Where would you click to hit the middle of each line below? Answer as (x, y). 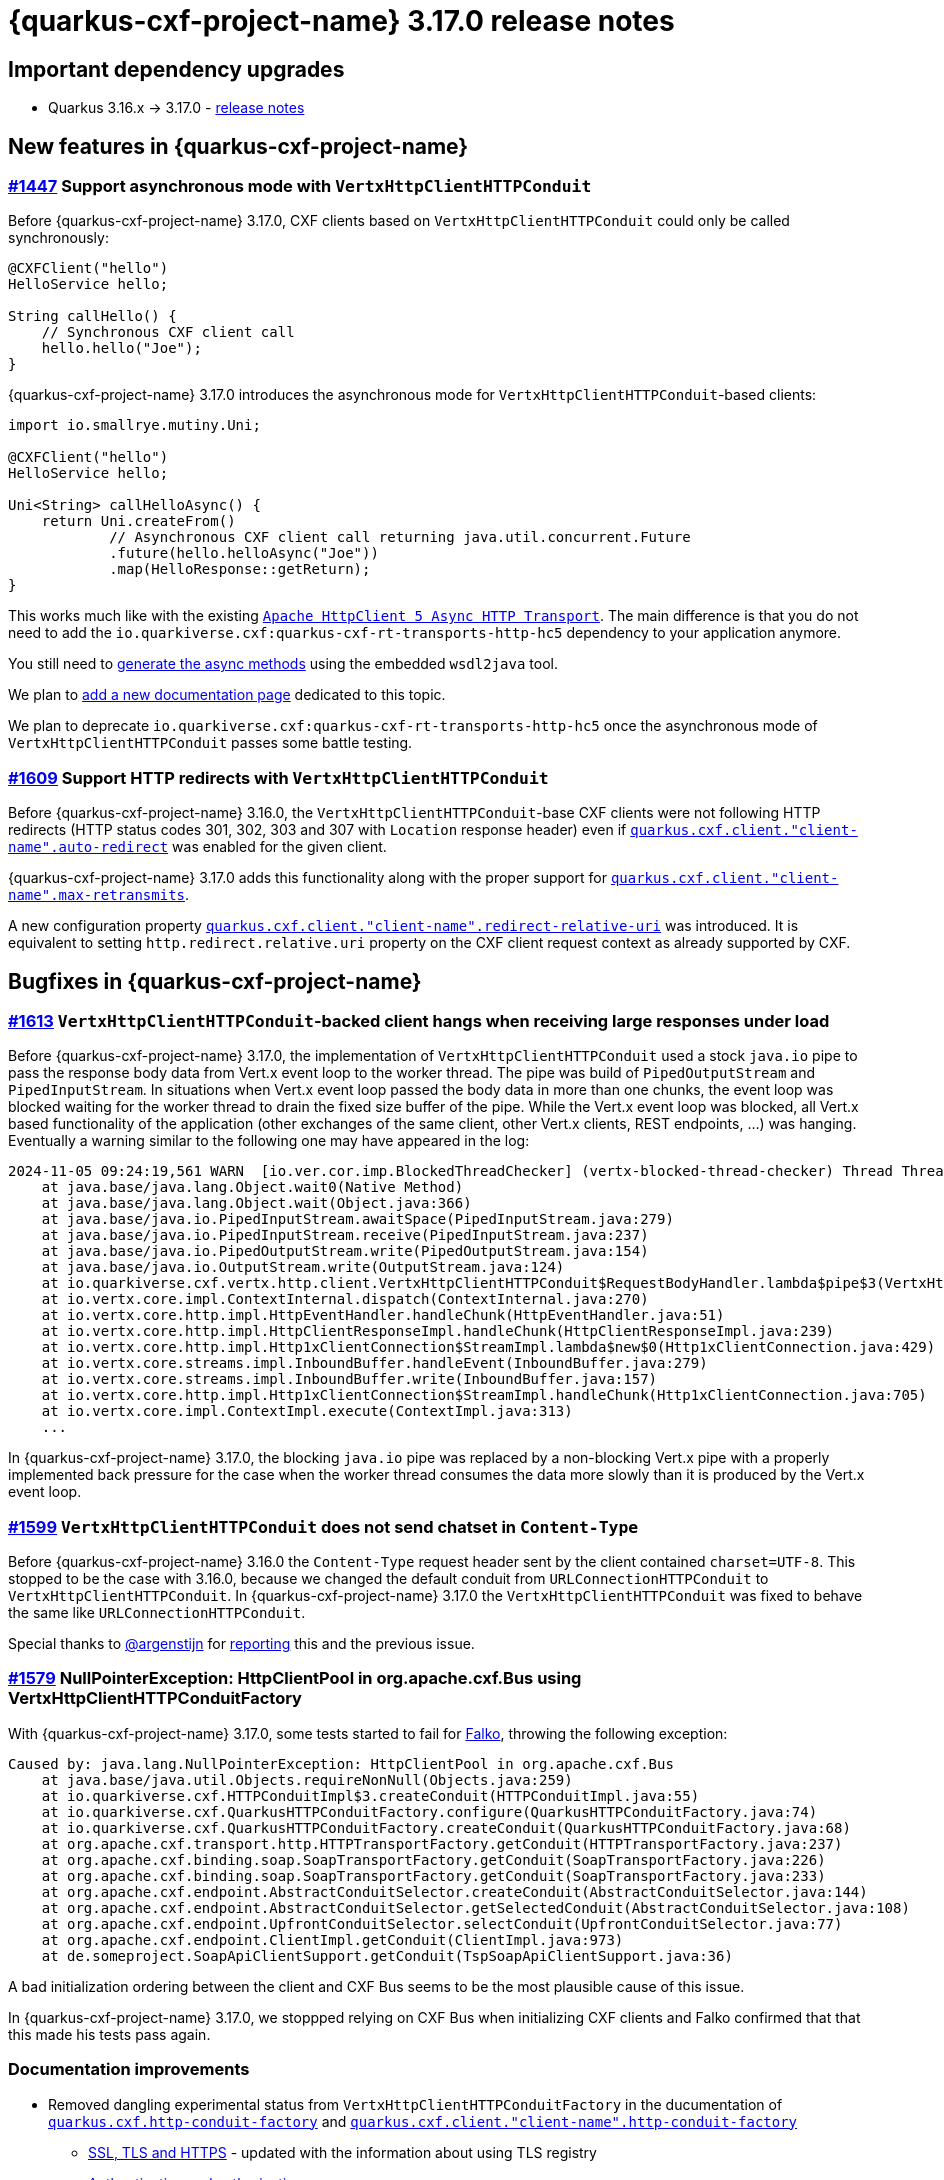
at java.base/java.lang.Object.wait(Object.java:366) (256, 1203)
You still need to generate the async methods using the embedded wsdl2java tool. (283, 664)
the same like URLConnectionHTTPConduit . (157, 1613)
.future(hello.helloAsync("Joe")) (244, 553)
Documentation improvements (129, 2069)
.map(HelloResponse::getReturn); (240, 569)
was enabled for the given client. (279, 847)
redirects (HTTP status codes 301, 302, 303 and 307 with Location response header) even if (317, 830)
